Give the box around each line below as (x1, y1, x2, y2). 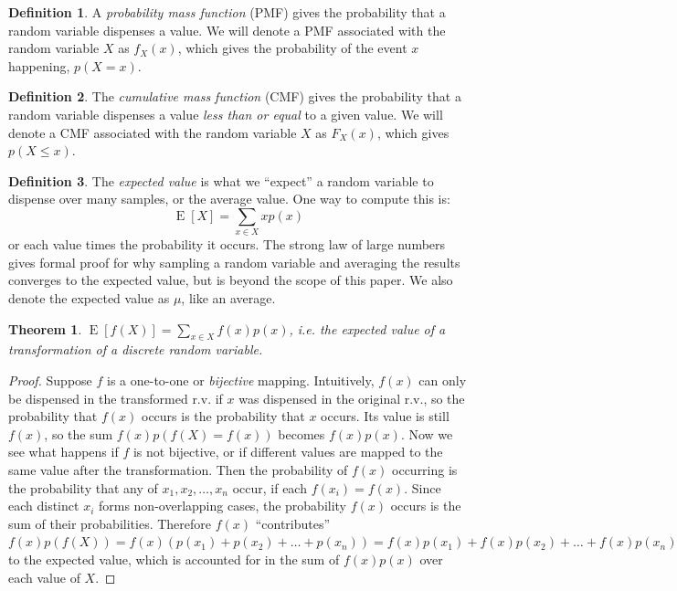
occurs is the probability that (141, 406, 305, 426)
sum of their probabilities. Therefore (8, 513, 211, 533)
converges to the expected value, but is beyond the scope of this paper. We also (8, 270, 453, 290)
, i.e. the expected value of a (289, 319, 446, 338)
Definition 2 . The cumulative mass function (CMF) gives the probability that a (8, 87, 461, 106)
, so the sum (44, 424, 113, 443)
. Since (404, 478, 441, 497)
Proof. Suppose (8, 371, 92, 390)
